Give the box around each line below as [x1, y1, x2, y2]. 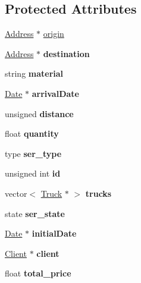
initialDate [32, 227, 77, 240]
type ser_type [5, 147, 62, 159]
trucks [85, 187, 112, 199]
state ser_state [5, 207, 65, 219]
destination [43, 47, 90, 59]
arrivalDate [32, 87, 79, 99]
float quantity [5, 127, 59, 140]
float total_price [5, 267, 71, 279]
